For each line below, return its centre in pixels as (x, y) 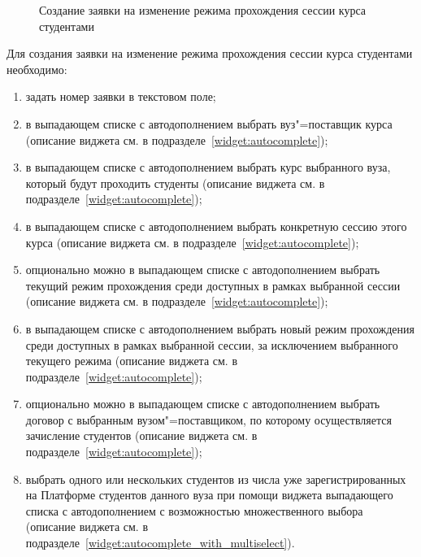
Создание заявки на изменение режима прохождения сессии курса (202, 10)
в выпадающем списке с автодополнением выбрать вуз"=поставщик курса (209, 123)
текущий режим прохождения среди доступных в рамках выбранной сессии (213, 285)
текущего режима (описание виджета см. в (132, 361)
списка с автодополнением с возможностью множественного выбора (194, 510)
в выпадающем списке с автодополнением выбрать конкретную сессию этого (216, 226)
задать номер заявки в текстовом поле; (121, 96)
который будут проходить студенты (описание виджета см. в (175, 183)
